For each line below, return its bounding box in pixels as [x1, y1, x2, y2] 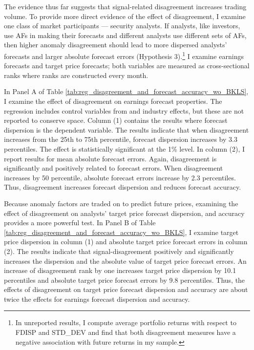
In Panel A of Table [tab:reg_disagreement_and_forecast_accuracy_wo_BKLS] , [4, 86, 249, 97]
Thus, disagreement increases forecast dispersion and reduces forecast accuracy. [4, 182, 241, 192]
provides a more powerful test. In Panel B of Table [4, 217, 156, 228]
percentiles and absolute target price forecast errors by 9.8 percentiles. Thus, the [4, 274, 245, 285]
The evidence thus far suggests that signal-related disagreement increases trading [4, 1, 247, 11]
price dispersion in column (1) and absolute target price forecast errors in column [4, 236, 248, 247]
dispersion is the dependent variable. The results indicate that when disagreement [4, 124, 249, 135]
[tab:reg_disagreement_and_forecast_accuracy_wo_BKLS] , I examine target [4, 227, 239, 237]
